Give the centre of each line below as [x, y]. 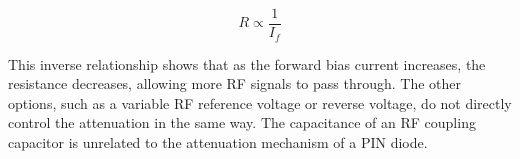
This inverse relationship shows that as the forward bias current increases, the [247, 63]
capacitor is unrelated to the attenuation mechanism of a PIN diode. [218, 141]
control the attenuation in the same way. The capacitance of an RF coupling [242, 122]
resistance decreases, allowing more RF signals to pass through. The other [235, 83]
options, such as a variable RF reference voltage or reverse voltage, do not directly [260, 102]
